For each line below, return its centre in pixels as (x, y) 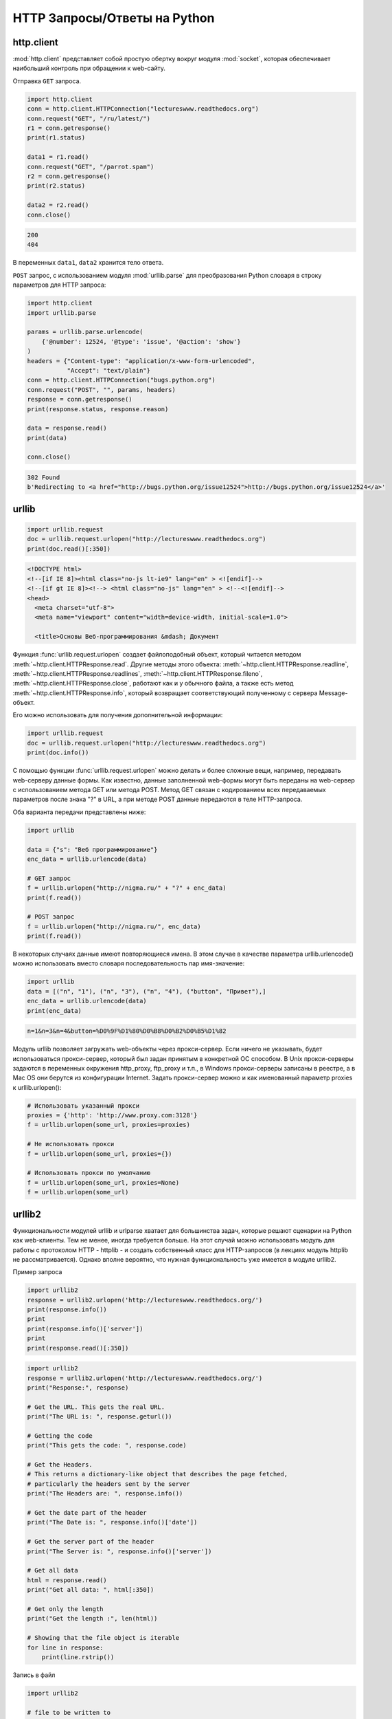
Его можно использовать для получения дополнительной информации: (118, 715)
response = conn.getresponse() (80, 399)
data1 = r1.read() (58, 157)
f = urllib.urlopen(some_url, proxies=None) (103, 1182)
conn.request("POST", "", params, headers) (102, 390)
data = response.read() (67, 428)
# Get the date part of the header (87, 1513)
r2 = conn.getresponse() (69, 176)
